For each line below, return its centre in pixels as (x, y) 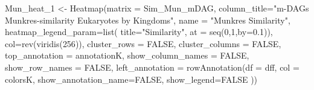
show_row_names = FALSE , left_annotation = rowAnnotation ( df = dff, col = (152, 67)
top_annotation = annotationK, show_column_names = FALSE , (127, 55)
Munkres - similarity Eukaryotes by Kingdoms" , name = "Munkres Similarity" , (148, 20)
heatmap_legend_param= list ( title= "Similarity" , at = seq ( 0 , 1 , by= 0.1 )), (139, 32)
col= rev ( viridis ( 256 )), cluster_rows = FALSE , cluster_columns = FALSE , (143, 43)
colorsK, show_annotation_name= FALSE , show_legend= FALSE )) (131, 79)
